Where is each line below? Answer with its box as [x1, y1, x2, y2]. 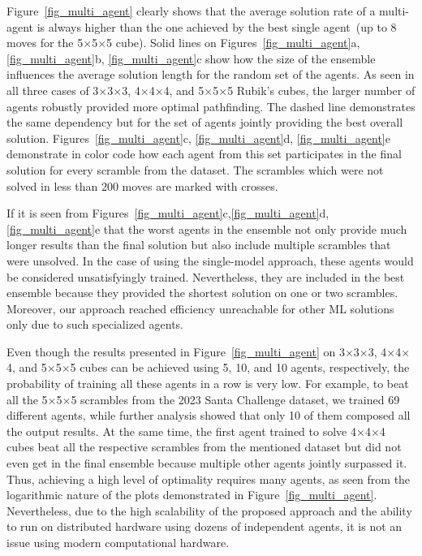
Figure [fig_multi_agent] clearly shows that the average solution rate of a [6, 2, 376, 19]
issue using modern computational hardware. [6, 534, 230, 550]
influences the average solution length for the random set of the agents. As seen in [6, 66, 415, 83]
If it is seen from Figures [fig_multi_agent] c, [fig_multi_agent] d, [6, 205, 329, 222]
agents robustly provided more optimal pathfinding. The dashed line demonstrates [6, 97, 416, 114]
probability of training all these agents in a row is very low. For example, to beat [6, 375, 409, 392]
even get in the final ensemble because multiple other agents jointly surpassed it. [6, 455, 407, 472]
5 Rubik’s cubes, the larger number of [227, 81, 416, 98]
